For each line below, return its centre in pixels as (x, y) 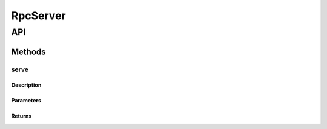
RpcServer (38, 16)
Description (26, 85)
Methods (28, 52)
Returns (21, 116)
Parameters (26, 101)
